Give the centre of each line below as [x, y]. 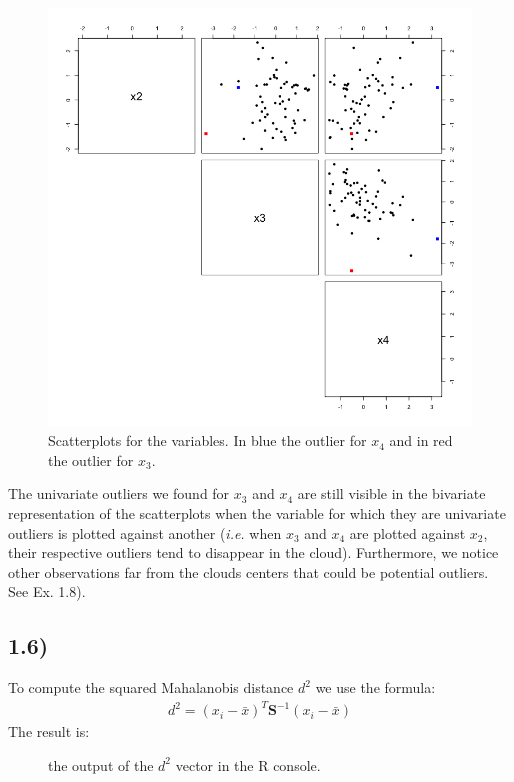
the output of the [101, 764]
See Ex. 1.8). [47, 591]
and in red [421, 440]
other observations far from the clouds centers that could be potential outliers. [248, 571]
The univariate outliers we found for [119, 493]
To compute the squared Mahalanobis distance [151, 687]
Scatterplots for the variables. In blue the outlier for [207, 440]
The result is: [49, 731]
